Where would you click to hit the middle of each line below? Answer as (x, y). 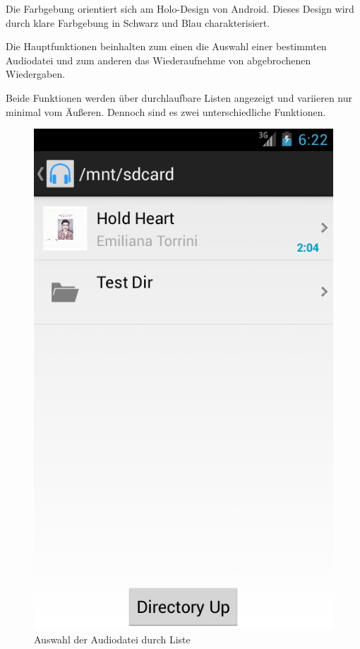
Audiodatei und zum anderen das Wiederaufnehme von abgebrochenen (158, 60)
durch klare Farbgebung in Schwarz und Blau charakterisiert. (138, 22)
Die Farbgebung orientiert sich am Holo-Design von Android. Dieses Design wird (180, 8)
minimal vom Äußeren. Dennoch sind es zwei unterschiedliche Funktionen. (166, 111)
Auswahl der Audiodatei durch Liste (112, 639)
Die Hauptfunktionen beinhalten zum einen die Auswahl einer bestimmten (166, 46)
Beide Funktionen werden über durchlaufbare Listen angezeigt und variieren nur (179, 97)
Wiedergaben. (36, 74)
